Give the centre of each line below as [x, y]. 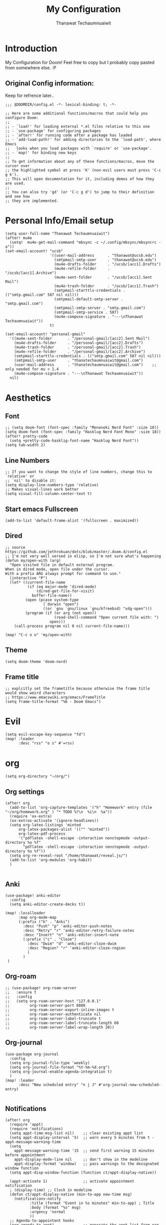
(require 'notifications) [37, 1129]
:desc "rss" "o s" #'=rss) [46, 743]
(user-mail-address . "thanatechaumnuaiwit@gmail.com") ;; [85, 365]
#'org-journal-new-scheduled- [130, 1085]
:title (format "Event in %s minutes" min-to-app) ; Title [92, 1203]
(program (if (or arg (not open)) [61, 613]
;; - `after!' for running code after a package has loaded [69, 135]
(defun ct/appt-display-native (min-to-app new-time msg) [71, 1195]
